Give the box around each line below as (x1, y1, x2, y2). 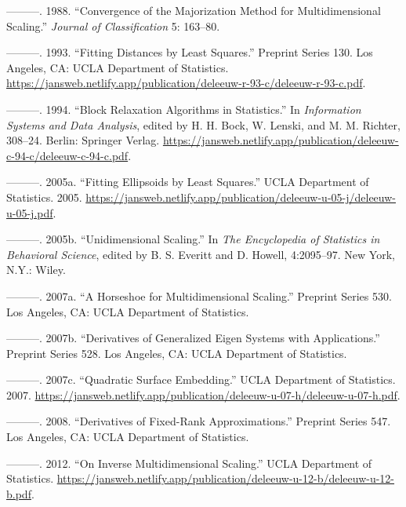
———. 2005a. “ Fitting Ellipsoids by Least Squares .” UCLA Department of (6, 173, 369, 190)
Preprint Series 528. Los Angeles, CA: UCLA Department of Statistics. (6, 345, 347, 361)
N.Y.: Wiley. (6, 261, 66, 278)
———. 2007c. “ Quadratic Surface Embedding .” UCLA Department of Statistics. (6, 371, 396, 388)
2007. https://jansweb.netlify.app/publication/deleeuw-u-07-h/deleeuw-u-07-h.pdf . (6, 386, 401, 403)
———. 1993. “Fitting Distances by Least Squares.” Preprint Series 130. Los (6, 44, 373, 60)
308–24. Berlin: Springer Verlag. (6, 132, 160, 148)
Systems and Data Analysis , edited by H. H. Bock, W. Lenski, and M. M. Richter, (6, 116, 401, 133)
